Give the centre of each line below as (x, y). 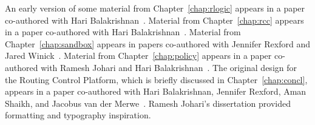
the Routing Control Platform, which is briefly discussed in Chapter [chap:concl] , (156, 79)
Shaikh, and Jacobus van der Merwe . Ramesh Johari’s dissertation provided (148, 103)
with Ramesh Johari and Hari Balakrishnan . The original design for (169, 67)
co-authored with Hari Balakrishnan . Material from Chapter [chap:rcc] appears (154, 20)
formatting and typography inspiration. (78, 115)
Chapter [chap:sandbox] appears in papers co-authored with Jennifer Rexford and (157, 43)
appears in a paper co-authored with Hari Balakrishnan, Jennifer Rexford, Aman (156, 91)
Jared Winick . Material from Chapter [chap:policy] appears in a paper (138, 56)
